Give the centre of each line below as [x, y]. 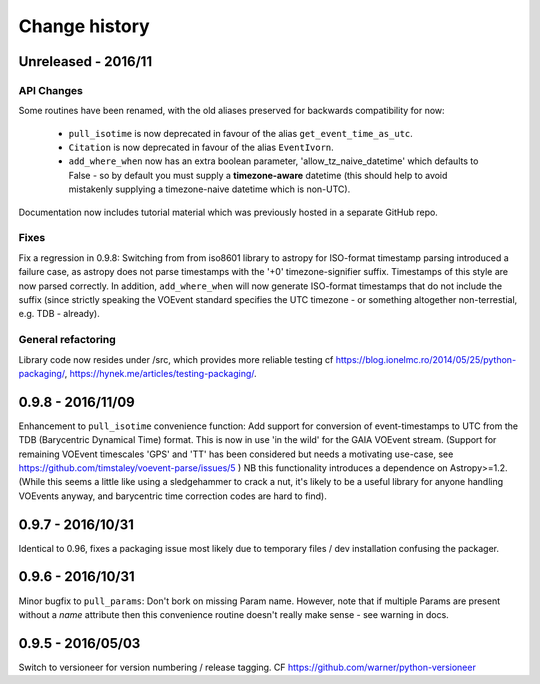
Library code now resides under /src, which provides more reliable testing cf [176, 359]
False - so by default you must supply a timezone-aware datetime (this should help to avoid [258, 175]
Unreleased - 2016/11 [85, 61]
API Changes [51, 90]
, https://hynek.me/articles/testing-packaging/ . [160, 373]
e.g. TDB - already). [59, 314]
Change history [84, 26]
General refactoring [67, 340]
